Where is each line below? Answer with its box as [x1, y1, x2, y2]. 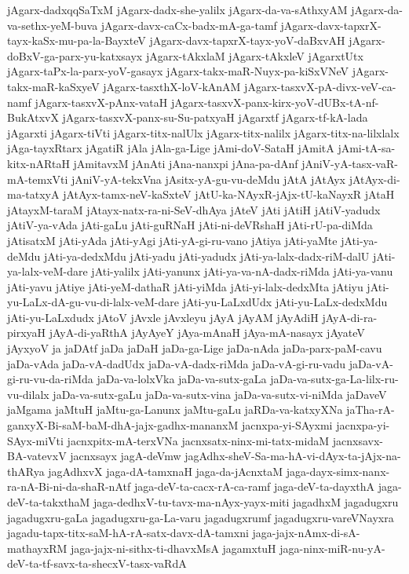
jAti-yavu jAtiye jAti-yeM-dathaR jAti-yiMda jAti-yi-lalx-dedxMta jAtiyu [7, 278, 363, 294]
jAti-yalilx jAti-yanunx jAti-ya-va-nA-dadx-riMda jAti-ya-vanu [91, 263, 393, 280]
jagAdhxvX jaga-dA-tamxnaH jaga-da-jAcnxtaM [48, 462, 283, 479]
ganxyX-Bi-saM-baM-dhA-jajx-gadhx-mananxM [7, 417, 239, 433]
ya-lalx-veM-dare [7, 263, 88, 280]
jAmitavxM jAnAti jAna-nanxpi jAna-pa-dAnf [73, 155, 298, 171]
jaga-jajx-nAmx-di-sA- [252, 525, 360, 541]
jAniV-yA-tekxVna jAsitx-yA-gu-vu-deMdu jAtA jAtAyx [71, 170, 346, 187]
